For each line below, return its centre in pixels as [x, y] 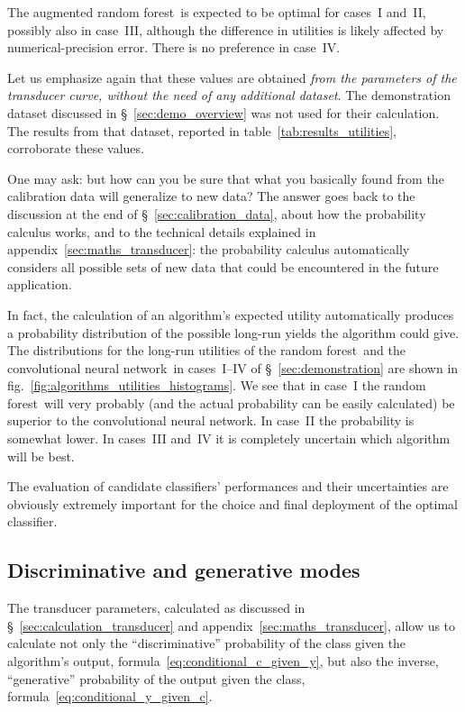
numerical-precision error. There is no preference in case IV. [174, 47]
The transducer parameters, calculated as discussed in [156, 608]
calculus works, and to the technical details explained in [162, 231]
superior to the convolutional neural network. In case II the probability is [211, 420]
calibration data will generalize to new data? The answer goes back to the [211, 196]
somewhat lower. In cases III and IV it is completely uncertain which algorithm [229, 438]
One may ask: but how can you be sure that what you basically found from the [226, 178]
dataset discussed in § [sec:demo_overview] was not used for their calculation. [223, 112]
